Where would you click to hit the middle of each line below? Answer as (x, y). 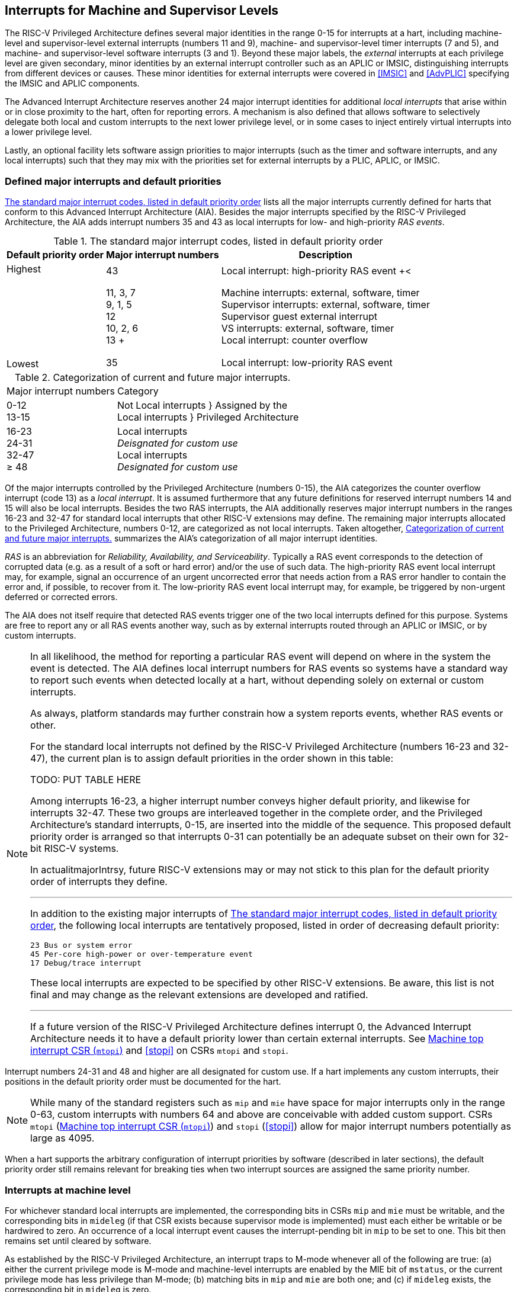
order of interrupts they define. (99, 882)
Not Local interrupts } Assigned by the (202, 405)
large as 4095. (62, 1138)
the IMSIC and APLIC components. (72, 84)
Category (138, 391)
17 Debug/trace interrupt (86, 963)
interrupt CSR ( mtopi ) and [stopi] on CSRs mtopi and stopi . (159, 1051)
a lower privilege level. (49, 132)
